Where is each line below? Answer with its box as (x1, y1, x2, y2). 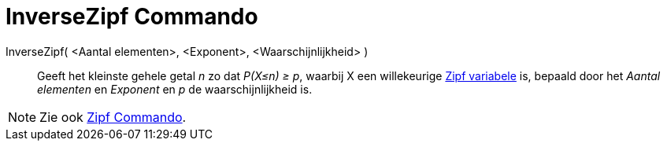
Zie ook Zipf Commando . (39, 108, 187, 125)
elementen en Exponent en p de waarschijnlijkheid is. (37, 82, 313, 96)
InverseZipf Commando (6, 3, 258, 30)
